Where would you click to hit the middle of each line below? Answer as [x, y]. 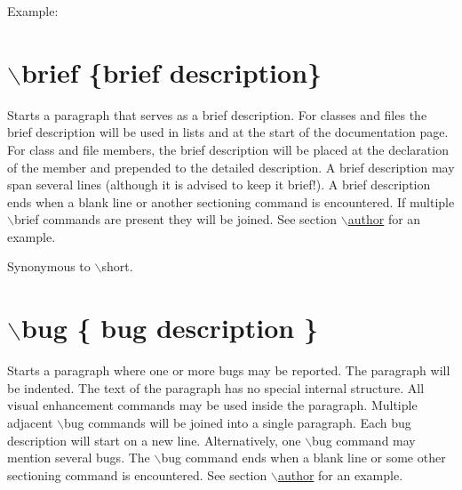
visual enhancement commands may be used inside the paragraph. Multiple [212, 405]
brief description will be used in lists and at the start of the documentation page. [228, 132]
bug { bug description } [169, 328]
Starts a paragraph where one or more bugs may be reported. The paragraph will [229, 370]
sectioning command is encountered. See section [137, 474]
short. [117, 266]
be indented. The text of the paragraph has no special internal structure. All [216, 387]
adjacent [30, 422]
